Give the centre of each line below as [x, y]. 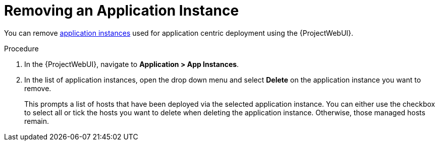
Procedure [21, 48]
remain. [37, 121]
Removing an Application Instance [122, 11]
